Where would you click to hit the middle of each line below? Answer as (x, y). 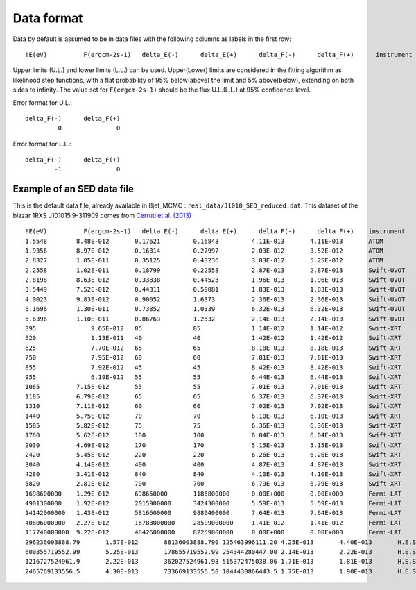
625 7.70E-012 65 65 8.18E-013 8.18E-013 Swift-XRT (214, 348)
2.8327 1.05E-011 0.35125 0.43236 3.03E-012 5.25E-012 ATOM (205, 261)
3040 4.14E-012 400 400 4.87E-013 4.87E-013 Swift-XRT (214, 464)
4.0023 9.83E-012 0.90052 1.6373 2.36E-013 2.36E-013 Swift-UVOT (215, 299)
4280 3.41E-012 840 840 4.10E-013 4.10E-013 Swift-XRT (214, 474)
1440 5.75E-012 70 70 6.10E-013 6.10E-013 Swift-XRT (214, 416)
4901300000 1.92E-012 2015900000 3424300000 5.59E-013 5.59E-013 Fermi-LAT (214, 504)
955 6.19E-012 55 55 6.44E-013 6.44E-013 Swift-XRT (214, 377)
